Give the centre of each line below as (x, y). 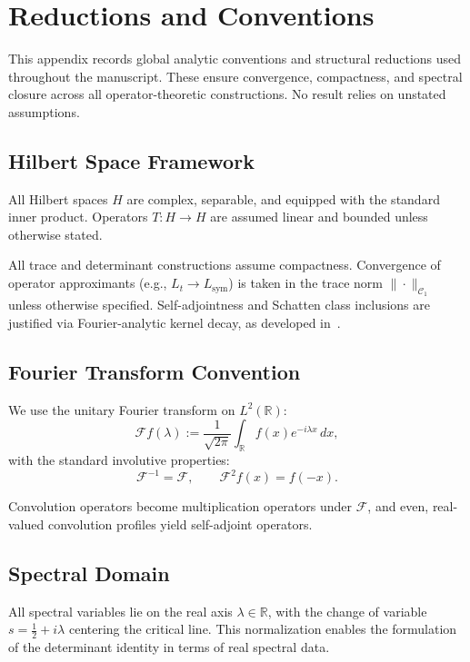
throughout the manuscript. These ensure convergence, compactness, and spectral (235, 76)
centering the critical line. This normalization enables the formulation (263, 629)
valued (26, 524)
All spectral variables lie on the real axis (120, 611)
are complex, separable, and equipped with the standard (283, 198)
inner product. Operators (78, 217)
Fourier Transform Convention (155, 371)
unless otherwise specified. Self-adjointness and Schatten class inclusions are (220, 305)
